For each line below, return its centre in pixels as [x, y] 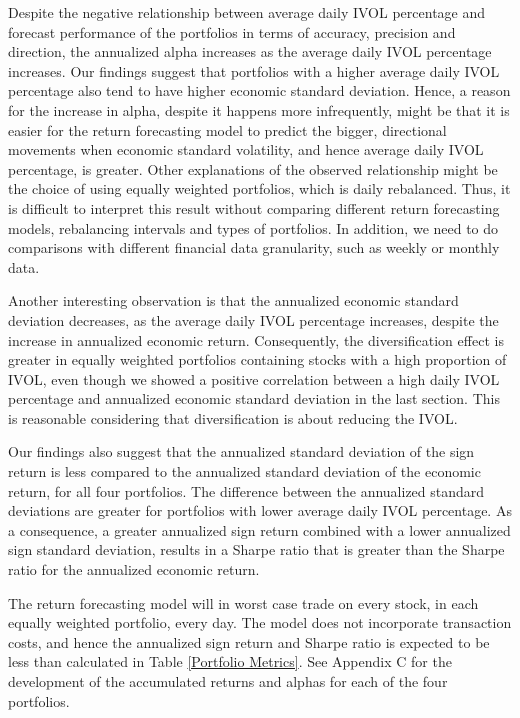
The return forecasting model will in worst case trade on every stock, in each [243, 602]
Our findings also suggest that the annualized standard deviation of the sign [241, 451]
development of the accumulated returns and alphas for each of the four [228, 681]
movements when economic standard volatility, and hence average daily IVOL [246, 149]
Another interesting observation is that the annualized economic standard [233, 300]
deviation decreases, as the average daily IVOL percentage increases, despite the [253, 319]
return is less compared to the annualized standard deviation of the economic [244, 471]
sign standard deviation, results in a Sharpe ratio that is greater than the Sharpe [256, 549]
